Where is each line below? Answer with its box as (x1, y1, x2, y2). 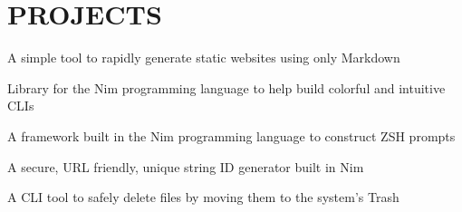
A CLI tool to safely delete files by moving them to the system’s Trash (7, 188, 399, 207)
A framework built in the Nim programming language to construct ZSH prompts (7, 126, 456, 145)
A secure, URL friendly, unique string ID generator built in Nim (7, 157, 364, 176)
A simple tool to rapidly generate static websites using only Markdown (7, 48, 400, 67)
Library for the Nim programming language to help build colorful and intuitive (7, 78, 446, 97)
